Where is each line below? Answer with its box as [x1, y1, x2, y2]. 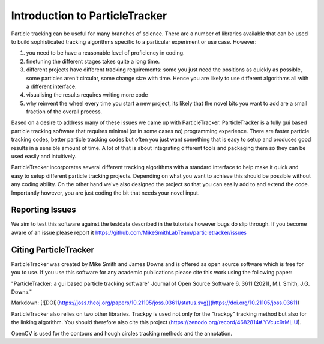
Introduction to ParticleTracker [11, 9, 167, 22]
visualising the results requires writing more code [26, 91, 148, 98]
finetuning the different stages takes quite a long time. [26, 58, 160, 65]
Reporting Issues [11, 205, 76, 215]
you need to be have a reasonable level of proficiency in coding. [26, 49, 185, 56]
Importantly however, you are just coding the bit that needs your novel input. [11, 189, 200, 196]
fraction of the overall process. [26, 108, 103, 115]
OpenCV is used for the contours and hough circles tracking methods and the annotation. [11, 330, 232, 337]
